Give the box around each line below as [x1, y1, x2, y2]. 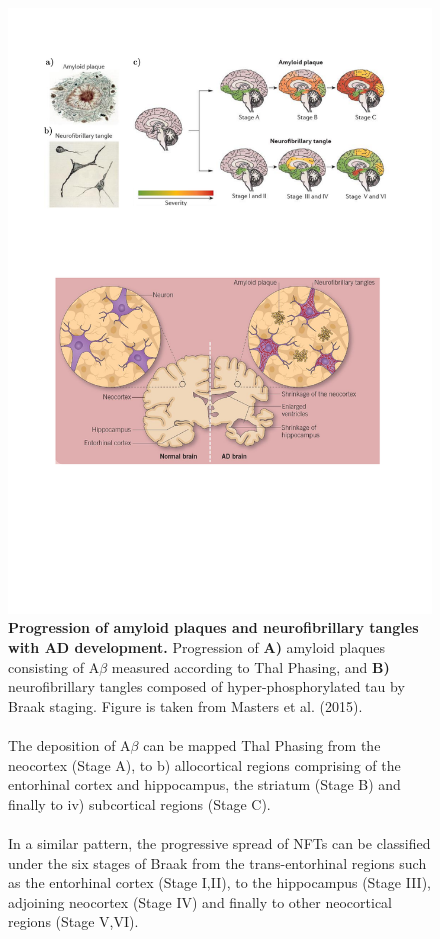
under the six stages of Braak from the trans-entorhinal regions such [8, 852, 427, 873]
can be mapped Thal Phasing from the [143, 734, 381, 755]
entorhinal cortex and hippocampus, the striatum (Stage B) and [8, 774, 401, 795]
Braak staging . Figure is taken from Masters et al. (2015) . [8, 695, 363, 716]
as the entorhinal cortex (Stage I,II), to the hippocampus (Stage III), [8, 872, 431, 893]
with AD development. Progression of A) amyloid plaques [8, 636, 386, 657]
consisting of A [8, 656, 100, 677]
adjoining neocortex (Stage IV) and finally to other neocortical [8, 891, 392, 912]
